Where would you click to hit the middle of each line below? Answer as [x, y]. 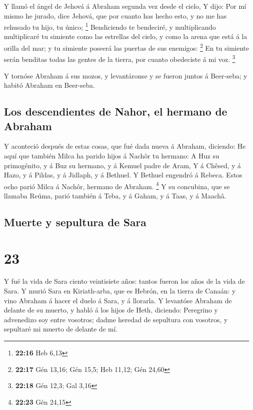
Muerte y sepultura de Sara [75, 222]
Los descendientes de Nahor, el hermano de [116, 111]
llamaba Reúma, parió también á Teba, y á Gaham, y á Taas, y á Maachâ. [115, 195]
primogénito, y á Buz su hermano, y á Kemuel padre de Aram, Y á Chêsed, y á [122, 165]
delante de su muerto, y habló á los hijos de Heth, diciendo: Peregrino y [111, 310]
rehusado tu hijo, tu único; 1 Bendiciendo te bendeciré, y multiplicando [110, 26]
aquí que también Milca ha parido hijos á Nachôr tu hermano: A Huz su [112, 155]
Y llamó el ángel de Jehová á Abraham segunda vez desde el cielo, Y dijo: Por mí [125, 6]
